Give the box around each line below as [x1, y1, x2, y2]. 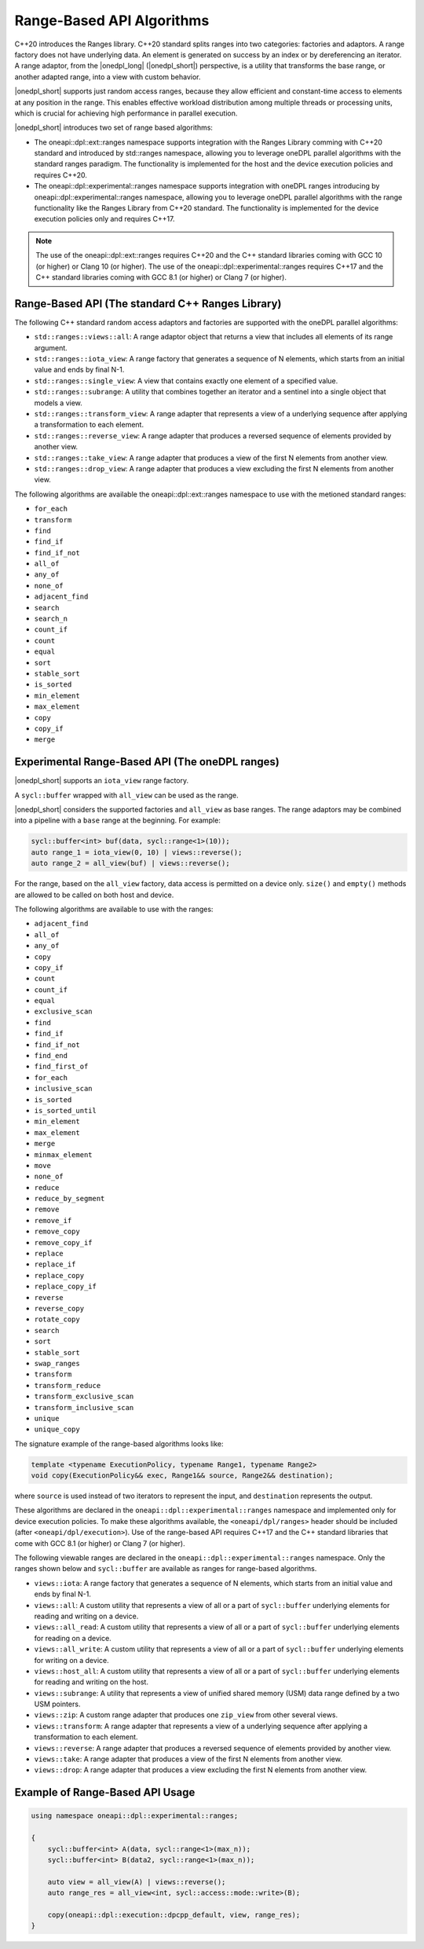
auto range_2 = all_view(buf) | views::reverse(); [31, 859, 231, 868]
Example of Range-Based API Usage [14, 1786, 196, 1799]
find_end [34, 1051, 68, 1061]
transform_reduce [34, 1381, 101, 1390]
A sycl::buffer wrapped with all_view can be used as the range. [14, 790, 239, 800]
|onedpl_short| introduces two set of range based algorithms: [14, 123, 214, 133]
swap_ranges [34, 1359, 80, 1368]
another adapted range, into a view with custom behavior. [14, 71, 201, 82]
